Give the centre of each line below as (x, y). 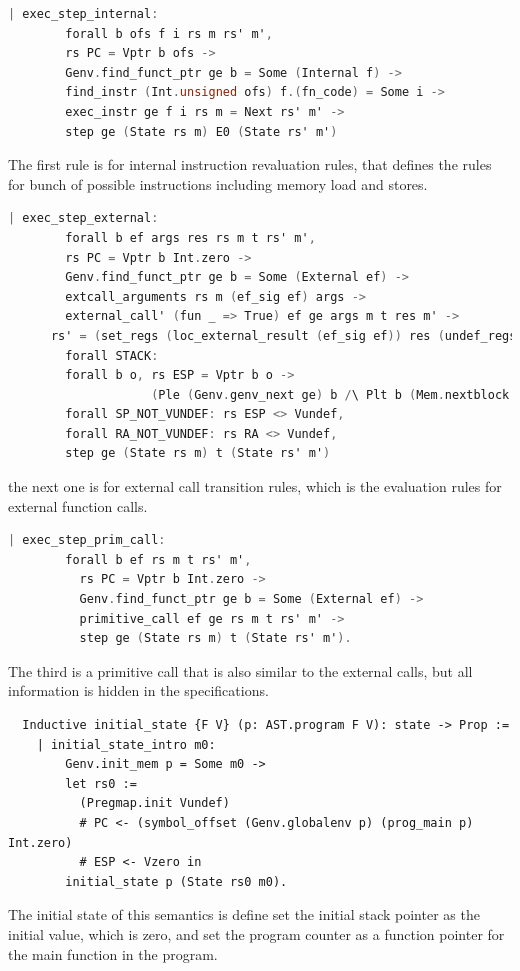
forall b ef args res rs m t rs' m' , (190, 237)
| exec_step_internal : (83, 14)
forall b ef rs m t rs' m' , (158, 559)
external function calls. (78, 505)
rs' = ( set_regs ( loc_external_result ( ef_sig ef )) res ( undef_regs (283, 335)
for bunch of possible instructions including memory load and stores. (218, 183)
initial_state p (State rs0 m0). (176, 881)
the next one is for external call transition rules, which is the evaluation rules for (255, 486)
